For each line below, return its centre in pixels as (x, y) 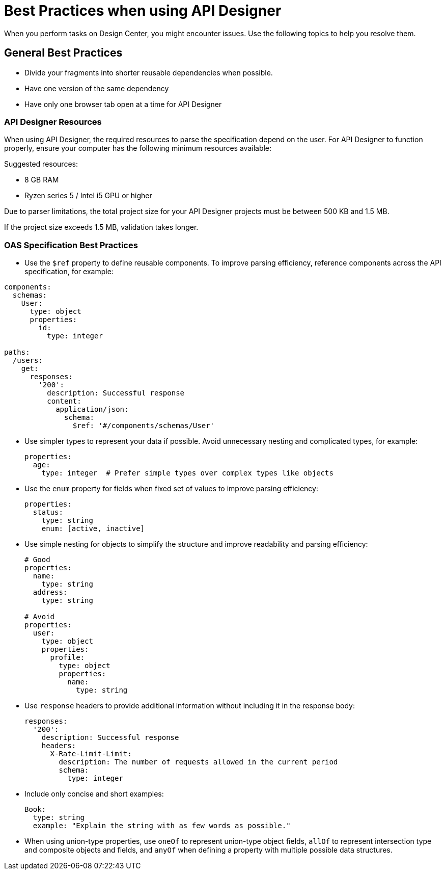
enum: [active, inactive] (93, 529)
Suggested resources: (41, 164)
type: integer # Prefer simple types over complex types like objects (187, 473)
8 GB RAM (42, 180)
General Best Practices (63, 53)
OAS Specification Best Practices (71, 245)
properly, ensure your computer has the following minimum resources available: (138, 148)
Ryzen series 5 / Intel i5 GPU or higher (88, 196)
